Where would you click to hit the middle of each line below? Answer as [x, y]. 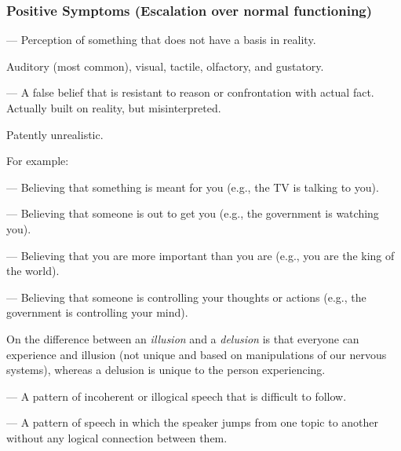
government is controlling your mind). [97, 312]
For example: [38, 161]
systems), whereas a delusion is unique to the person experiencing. [166, 370]
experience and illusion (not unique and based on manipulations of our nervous [197, 354]
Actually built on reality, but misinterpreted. [114, 108]
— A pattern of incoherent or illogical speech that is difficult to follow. [177, 396]
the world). [33, 271]
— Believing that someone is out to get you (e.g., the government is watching [193, 213]
